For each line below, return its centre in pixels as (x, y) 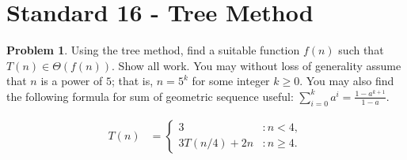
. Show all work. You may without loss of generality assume (257, 65)
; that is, (132, 81)
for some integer (231, 81)
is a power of (72, 81)
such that (361, 50)
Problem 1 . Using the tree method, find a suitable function (153, 50)
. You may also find (347, 81)
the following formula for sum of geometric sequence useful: (150, 96)
